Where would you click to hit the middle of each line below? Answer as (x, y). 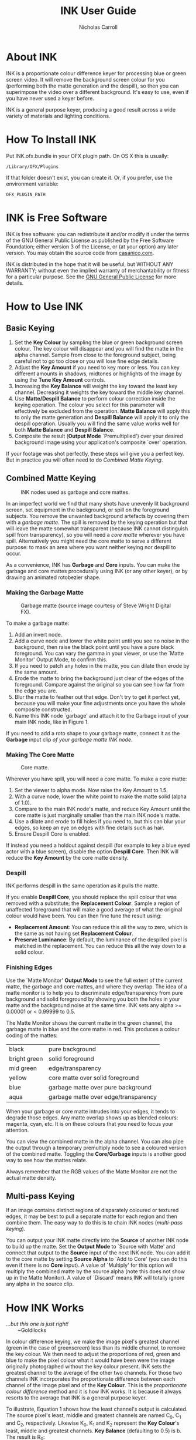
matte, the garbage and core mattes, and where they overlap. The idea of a (97, 986)
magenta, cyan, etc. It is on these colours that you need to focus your (90, 1123)
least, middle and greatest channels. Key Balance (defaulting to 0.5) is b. (94, 1431)
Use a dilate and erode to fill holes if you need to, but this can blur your (100, 821)
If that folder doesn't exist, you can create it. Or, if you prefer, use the (89, 177)
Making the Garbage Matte (45, 593)
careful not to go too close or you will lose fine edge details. (87, 361)
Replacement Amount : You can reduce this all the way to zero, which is (101, 927)
